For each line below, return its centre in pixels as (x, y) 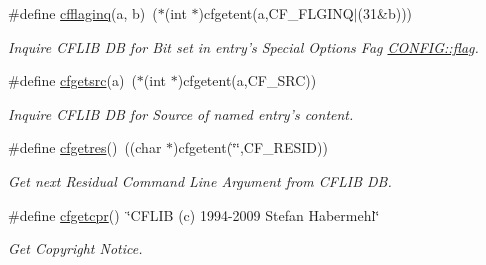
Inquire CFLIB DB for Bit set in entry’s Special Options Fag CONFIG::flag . (243, 46)
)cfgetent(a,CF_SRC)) (247, 80)
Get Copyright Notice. (75, 248)
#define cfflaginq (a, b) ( (83, 13)
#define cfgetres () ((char (85, 147)
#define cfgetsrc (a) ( (72, 80)
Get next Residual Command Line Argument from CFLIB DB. (200, 180)
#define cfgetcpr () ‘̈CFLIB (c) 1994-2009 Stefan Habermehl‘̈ (194, 214)
